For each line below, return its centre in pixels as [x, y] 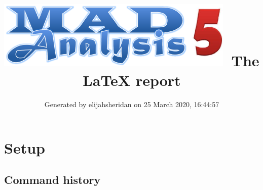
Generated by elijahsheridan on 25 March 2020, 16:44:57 [132, 104]
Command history [52, 180]
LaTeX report [132, 80]
